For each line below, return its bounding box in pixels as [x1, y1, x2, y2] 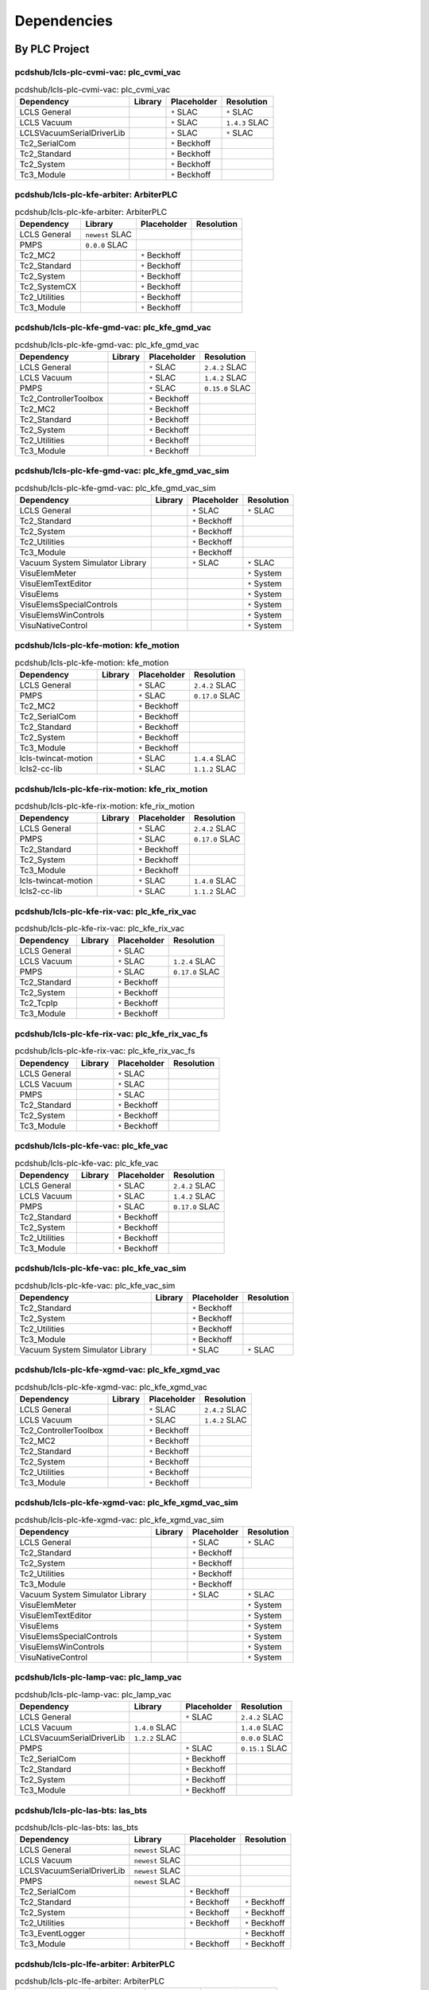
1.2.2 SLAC [133, 1732, 177, 1743]
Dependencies [14, 12, 113, 29]
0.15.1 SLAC [241, 1743, 288, 1754]
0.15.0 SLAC [203, 382, 251, 393]
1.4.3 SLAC [226, 116, 269, 127]
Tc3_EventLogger [19, 1928, 86, 1939]
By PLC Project [14, 42, 90, 56]
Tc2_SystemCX [19, 281, 77, 292]
